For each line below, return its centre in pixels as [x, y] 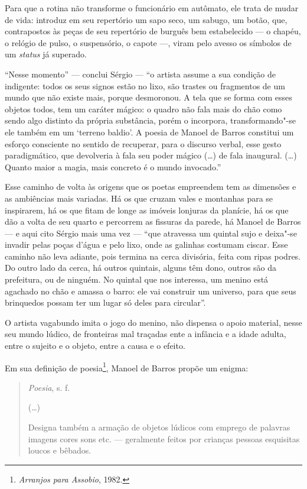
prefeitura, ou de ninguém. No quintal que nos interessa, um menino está [137, 279]
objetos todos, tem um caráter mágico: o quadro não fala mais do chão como [143, 109]
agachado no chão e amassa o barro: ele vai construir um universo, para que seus [151, 291]
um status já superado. [46, 54]
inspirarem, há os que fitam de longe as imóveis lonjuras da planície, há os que [147, 210]
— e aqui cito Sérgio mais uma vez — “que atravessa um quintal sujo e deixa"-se [151, 233]
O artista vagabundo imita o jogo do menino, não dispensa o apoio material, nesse [153, 322]
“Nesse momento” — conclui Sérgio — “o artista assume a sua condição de [140, 74]
